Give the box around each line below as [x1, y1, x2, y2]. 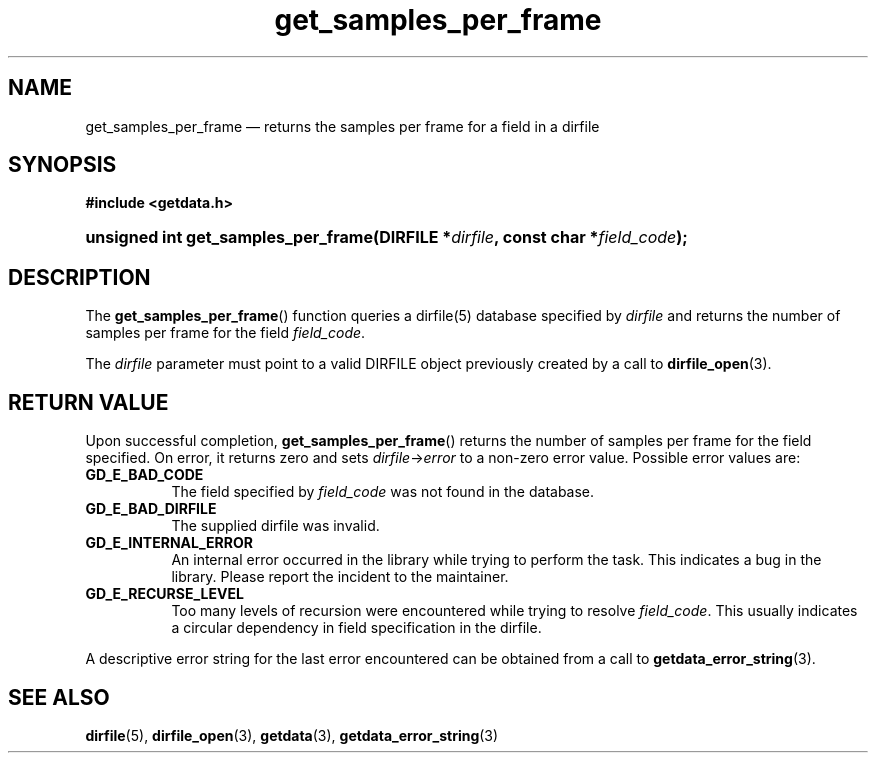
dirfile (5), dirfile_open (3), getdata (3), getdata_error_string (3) [85, 726, 499, 744]
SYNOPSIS [8, 152, 117, 178]
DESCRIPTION [8, 264, 151, 290]
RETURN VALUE [8, 389, 169, 415]
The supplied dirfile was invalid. [171, 517, 380, 535]
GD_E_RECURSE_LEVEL [85, 585, 244, 603]
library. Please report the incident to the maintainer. [171, 568, 509, 586]
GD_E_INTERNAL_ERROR [85, 534, 253, 552]
